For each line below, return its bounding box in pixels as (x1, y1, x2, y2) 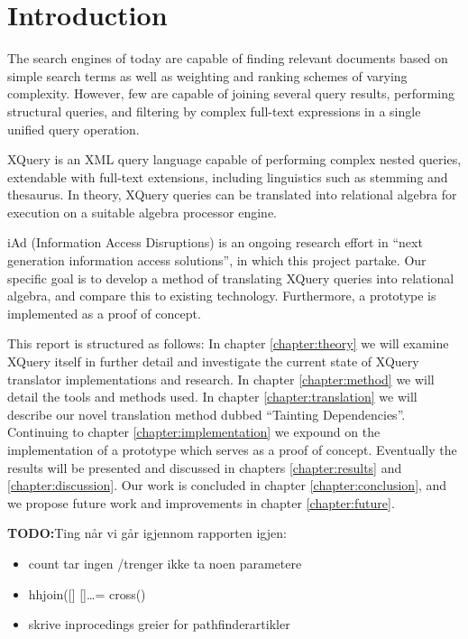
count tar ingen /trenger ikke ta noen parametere (28, 553, 302, 572)
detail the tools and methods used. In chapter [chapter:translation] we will (7, 387, 418, 406)
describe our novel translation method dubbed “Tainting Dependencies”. (7, 404, 406, 423)
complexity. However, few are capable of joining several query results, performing (7, 84, 454, 103)
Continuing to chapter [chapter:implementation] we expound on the (7, 422, 381, 441)
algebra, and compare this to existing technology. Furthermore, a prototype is (7, 286, 436, 305)
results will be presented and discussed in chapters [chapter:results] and (7, 458, 402, 477)
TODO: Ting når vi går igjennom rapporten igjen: (7, 523, 287, 542)
